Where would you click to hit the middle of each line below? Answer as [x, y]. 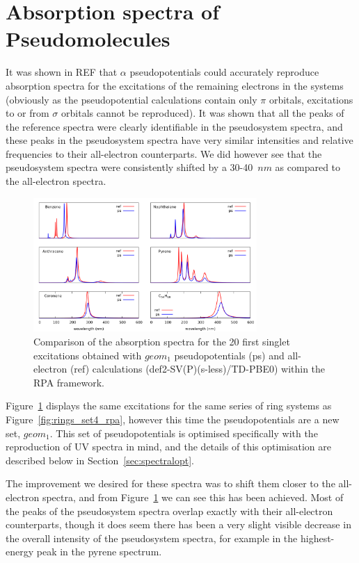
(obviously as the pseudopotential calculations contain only [131, 99]
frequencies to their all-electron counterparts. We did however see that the [164, 153]
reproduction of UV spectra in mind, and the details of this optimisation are [168, 447]
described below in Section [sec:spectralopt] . [100, 460]
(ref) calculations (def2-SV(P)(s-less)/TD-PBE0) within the [198, 369]
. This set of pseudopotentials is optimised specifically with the [184, 433]
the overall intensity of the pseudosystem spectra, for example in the [152, 538]
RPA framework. [69, 382]
